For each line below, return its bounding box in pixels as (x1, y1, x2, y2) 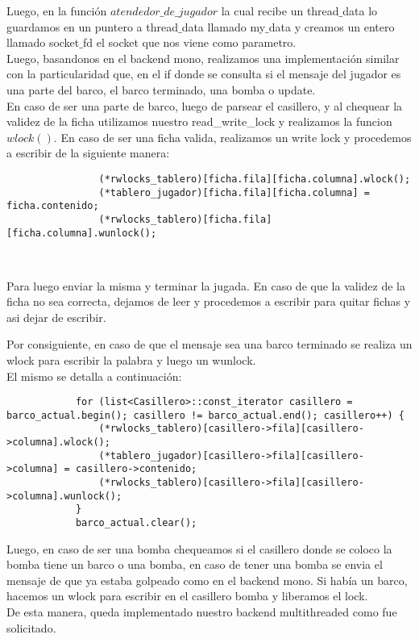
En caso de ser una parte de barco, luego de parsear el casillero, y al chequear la (6, 97, 403, 114)
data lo (342, 2, 378, 19)
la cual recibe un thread (221, 2, 339, 19)
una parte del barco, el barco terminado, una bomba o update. (6, 81, 316, 98)
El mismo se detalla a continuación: (6, 367, 182, 384)
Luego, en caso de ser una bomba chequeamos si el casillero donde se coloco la (6, 540, 392, 557)
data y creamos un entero (268, 18, 395, 35)
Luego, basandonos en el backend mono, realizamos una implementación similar (6, 49, 400, 66)
